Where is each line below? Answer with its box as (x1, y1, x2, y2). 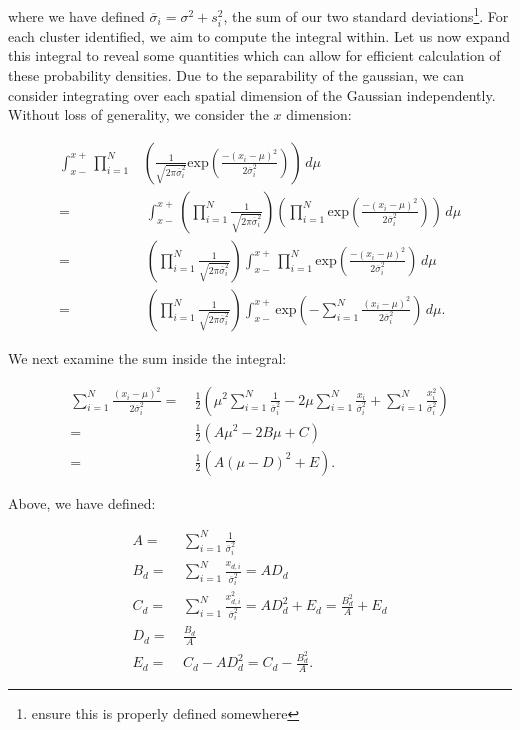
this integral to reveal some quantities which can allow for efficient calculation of (8, 45, 501, 66)
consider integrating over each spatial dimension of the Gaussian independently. (8, 84, 496, 105)
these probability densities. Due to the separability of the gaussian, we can (8, 65, 465, 85)
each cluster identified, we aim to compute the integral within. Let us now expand (8, 25, 511, 46)
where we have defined (8, 5, 145, 26)
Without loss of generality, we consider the (8, 104, 269, 125)
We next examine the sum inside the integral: (8, 347, 287, 368)
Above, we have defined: (8, 492, 156, 513)
